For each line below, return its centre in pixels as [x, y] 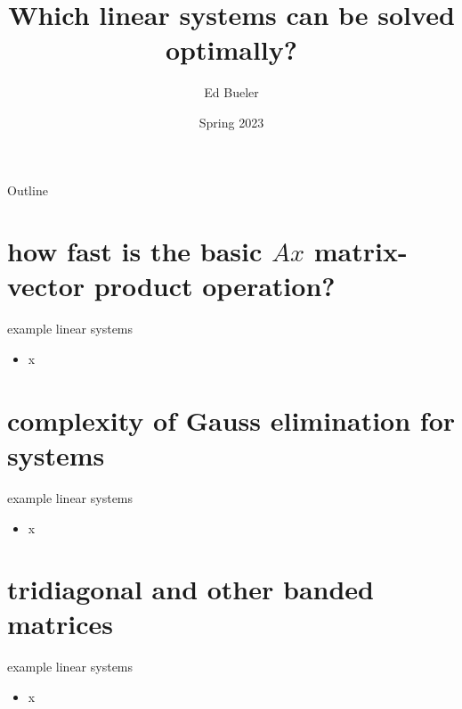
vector [46, 286]
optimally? [231, 49]
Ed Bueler [231, 92]
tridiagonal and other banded [190, 589]
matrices [60, 624]
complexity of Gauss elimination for [231, 420]
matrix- [361, 251]
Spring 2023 [231, 122]
